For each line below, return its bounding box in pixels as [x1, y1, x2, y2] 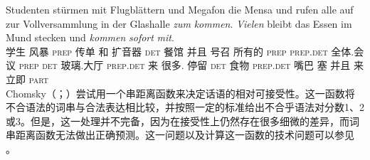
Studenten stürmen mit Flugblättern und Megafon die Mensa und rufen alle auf [6, 2, 354, 16]
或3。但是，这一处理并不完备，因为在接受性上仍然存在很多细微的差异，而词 [6, 113, 359, 128]
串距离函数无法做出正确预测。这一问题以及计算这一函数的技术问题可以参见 [6, 127, 354, 142]
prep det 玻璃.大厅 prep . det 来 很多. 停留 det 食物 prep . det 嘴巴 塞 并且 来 [18, 58, 364, 73]
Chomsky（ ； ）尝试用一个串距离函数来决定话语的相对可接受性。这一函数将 [6, 85, 355, 100]
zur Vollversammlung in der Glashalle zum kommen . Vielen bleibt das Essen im [6, 16, 352, 31]
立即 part [6, 71, 48, 86]
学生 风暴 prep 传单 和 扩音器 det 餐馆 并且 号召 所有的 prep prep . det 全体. [6, 43, 354, 58]
